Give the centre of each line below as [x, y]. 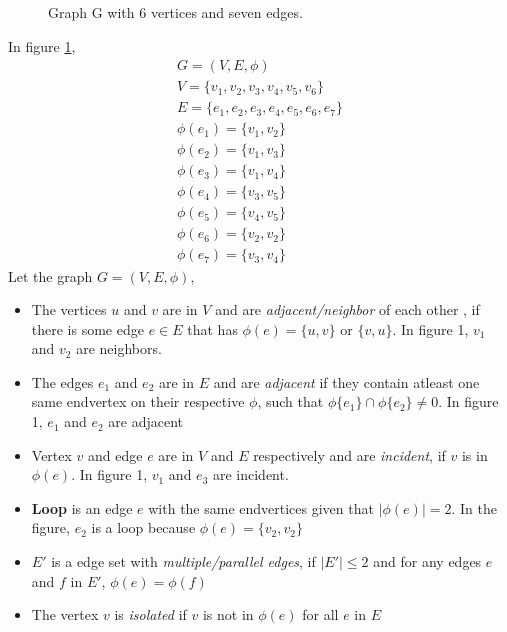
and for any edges [427, 561]
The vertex [65, 614]
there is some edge [87, 328]
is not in [228, 614]
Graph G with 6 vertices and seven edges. [175, 12]
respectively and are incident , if [349, 454]
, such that [290, 401]
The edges [62, 381]
